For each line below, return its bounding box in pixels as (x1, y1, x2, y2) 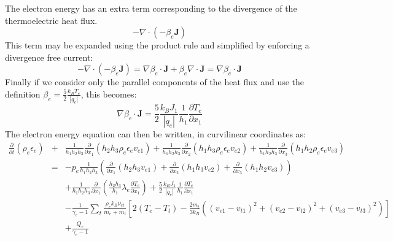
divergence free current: (5, 50, 93, 63)
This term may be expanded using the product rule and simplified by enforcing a (5, 39, 309, 52)
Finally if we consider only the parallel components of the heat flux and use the (5, 75, 305, 88)
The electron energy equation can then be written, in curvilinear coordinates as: (5, 128, 306, 140)
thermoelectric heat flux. (5, 13, 98, 26)
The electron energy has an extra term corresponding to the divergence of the (5, 2, 297, 14)
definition (5, 87, 41, 100)
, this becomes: (80, 87, 137, 100)
